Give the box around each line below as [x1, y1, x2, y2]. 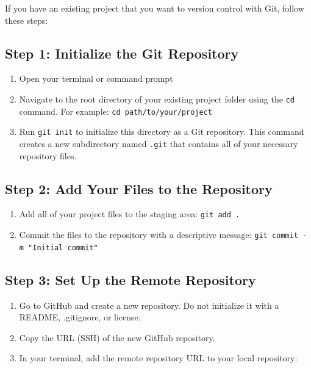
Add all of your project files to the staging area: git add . [19, 207, 240, 220]
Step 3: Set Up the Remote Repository [5, 270, 256, 289]
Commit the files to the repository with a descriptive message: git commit [19, 228, 298, 241]
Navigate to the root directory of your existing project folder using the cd [19, 92, 295, 105]
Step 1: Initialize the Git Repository [5, 43, 239, 62]
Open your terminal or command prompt [19, 72, 173, 85]
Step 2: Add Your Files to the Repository [5, 179, 273, 198]
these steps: [5, 13, 48, 26]
